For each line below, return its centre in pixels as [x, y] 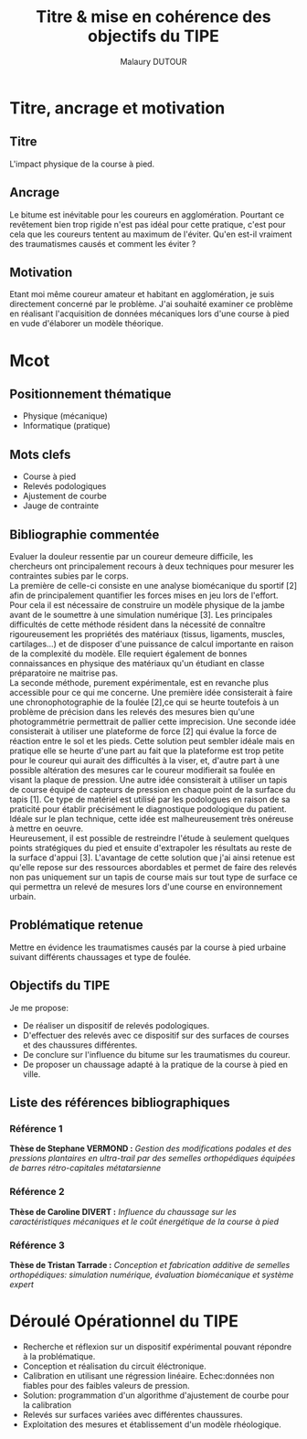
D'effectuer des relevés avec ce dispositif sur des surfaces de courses [156, 1035]
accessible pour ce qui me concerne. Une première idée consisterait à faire [151, 693]
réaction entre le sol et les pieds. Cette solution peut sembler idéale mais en [152, 741]
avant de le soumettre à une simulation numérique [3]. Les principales [141, 615]
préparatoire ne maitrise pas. [64, 673]
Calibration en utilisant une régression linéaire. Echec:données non [148, 1375]
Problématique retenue [76, 925]
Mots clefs [40, 454]
